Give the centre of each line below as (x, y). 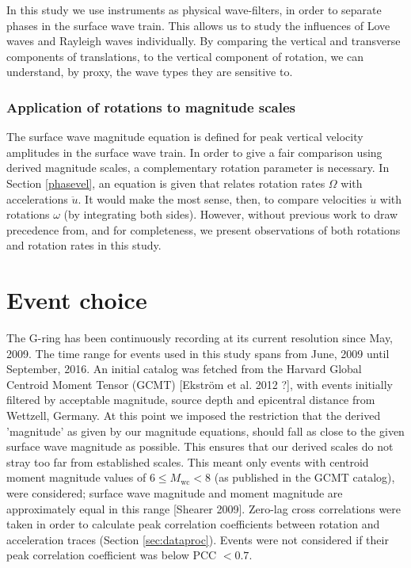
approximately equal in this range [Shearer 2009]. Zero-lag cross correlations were (204, 508)
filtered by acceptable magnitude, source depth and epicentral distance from (191, 400)
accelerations (37, 198)
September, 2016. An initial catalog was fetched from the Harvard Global (184, 369)
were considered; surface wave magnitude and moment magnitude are (175, 493)
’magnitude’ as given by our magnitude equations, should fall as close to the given (205, 431)
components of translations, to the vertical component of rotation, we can (185, 56)
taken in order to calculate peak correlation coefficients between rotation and (193, 524)
